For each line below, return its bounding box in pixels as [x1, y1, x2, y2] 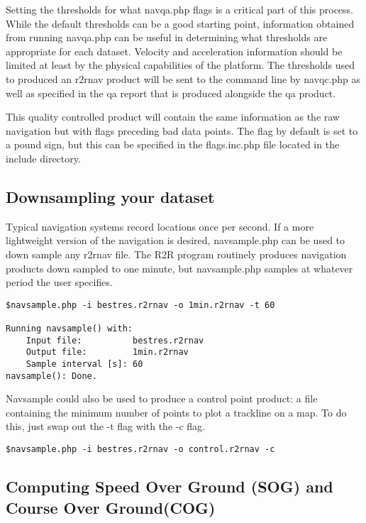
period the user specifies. [6, 275, 113, 290]
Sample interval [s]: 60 [26, 358, 143, 369]
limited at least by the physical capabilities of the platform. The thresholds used [6, 57, 355, 72]
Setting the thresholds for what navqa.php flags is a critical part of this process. [6, 2, 353, 16]
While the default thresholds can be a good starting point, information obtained [6, 16, 355, 31]
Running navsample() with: [6, 324, 133, 334]
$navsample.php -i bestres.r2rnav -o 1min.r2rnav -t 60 [6, 299, 275, 310]
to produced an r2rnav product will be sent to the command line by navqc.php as [6, 71, 361, 86]
